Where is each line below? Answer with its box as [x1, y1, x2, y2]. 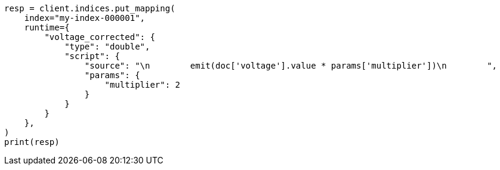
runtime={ [24, 23, 70, 32]
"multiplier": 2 [104, 80, 181, 89]
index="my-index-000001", [24, 13, 146, 23]
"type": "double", [64, 42, 150, 51]
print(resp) [4, 137, 60, 147]
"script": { [64, 51, 120, 61]
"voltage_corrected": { [44, 32, 155, 42]
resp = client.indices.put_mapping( [4, 4, 175, 13]
